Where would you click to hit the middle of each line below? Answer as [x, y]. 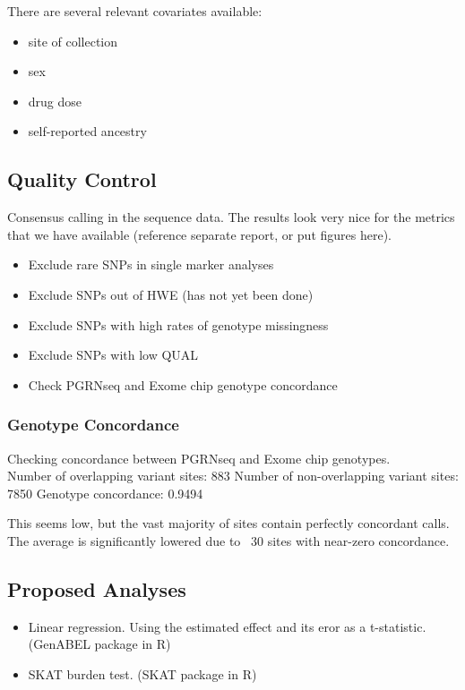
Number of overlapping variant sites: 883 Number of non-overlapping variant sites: [233, 476]
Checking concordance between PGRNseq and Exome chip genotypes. [199, 458]
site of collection [73, 41]
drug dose [55, 101]
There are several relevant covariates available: [135, 11]
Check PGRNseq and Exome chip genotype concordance [183, 384]
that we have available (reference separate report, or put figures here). [200, 234]
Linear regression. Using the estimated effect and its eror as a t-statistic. [227, 626]
